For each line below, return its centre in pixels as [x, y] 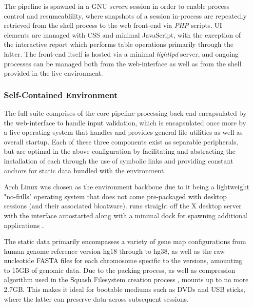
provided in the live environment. [54, 73]
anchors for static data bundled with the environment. [85, 170]
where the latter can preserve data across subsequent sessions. [96, 298]
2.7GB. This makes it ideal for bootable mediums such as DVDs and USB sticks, [125, 289]
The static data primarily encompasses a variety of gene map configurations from [125, 241]
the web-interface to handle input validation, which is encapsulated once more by [125, 122]
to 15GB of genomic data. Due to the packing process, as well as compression [120, 270]
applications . [24, 225]
